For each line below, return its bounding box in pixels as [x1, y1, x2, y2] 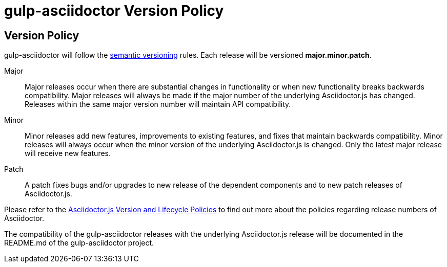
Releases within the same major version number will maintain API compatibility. [25, 100, 291, 109]
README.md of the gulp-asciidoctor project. [4, 238, 154, 248]
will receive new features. [25, 149, 111, 158]
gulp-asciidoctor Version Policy [4, 2, 224, 19]
